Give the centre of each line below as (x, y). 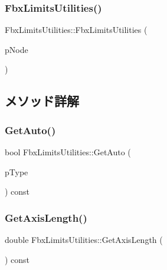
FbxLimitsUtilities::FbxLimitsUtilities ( (76, 30)
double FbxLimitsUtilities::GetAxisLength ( (84, 239)
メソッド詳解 (42, 101)
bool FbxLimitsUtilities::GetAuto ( (68, 152)
